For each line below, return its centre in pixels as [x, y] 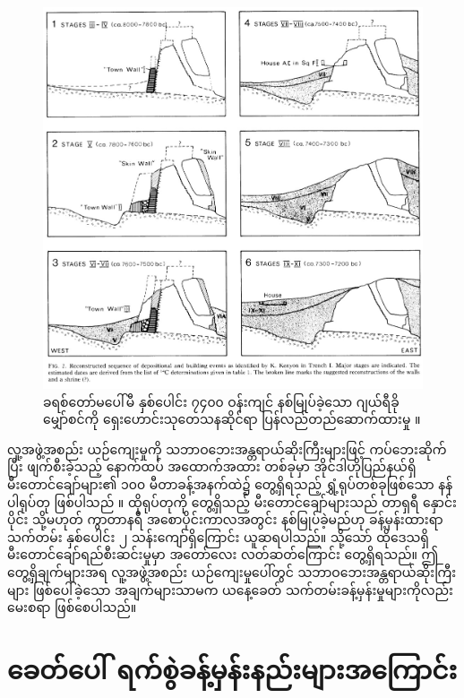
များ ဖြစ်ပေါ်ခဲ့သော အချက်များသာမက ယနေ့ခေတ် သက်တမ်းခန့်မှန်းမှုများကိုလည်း [230, 589]
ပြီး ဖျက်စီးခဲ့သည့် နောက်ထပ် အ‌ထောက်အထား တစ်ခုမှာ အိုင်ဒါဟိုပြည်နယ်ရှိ [212, 466]
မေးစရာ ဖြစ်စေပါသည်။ [72, 607]
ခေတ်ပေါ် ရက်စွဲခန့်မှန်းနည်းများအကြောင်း [232, 668]
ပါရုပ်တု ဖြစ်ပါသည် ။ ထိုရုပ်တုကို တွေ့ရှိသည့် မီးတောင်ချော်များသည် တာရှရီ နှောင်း [232, 501]
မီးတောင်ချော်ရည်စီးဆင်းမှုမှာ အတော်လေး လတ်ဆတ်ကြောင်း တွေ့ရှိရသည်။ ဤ [223, 554]
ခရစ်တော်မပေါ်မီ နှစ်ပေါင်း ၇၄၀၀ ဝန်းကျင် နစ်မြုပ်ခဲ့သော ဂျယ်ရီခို [221, 401]
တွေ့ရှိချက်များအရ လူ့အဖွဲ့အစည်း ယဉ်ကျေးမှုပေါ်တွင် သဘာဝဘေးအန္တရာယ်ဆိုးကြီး [232, 572]
